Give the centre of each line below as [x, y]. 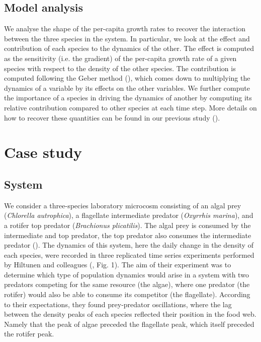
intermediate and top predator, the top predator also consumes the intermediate [128, 235]
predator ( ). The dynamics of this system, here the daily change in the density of [129, 245]
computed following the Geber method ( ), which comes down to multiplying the [127, 78]
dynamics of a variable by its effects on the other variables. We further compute [127, 88]
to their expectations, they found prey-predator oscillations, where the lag [118, 304]
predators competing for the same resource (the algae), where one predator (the [127, 284]
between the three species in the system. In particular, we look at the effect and [127, 38]
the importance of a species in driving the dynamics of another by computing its [128, 98]
